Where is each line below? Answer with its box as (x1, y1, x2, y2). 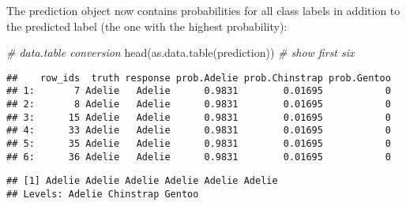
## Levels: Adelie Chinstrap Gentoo (6, 189, 199, 200)
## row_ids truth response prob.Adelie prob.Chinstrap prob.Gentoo (6, 72, 391, 84)
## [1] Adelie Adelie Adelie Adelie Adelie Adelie (6, 175, 278, 187)
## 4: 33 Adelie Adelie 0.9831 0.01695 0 (6, 125, 391, 137)
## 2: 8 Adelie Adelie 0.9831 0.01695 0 (6, 99, 391, 110)
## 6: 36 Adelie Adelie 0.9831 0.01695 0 (6, 151, 391, 163)
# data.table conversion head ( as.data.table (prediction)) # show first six (6, 44, 355, 61)
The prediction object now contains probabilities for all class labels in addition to (6, 2, 400, 18)
